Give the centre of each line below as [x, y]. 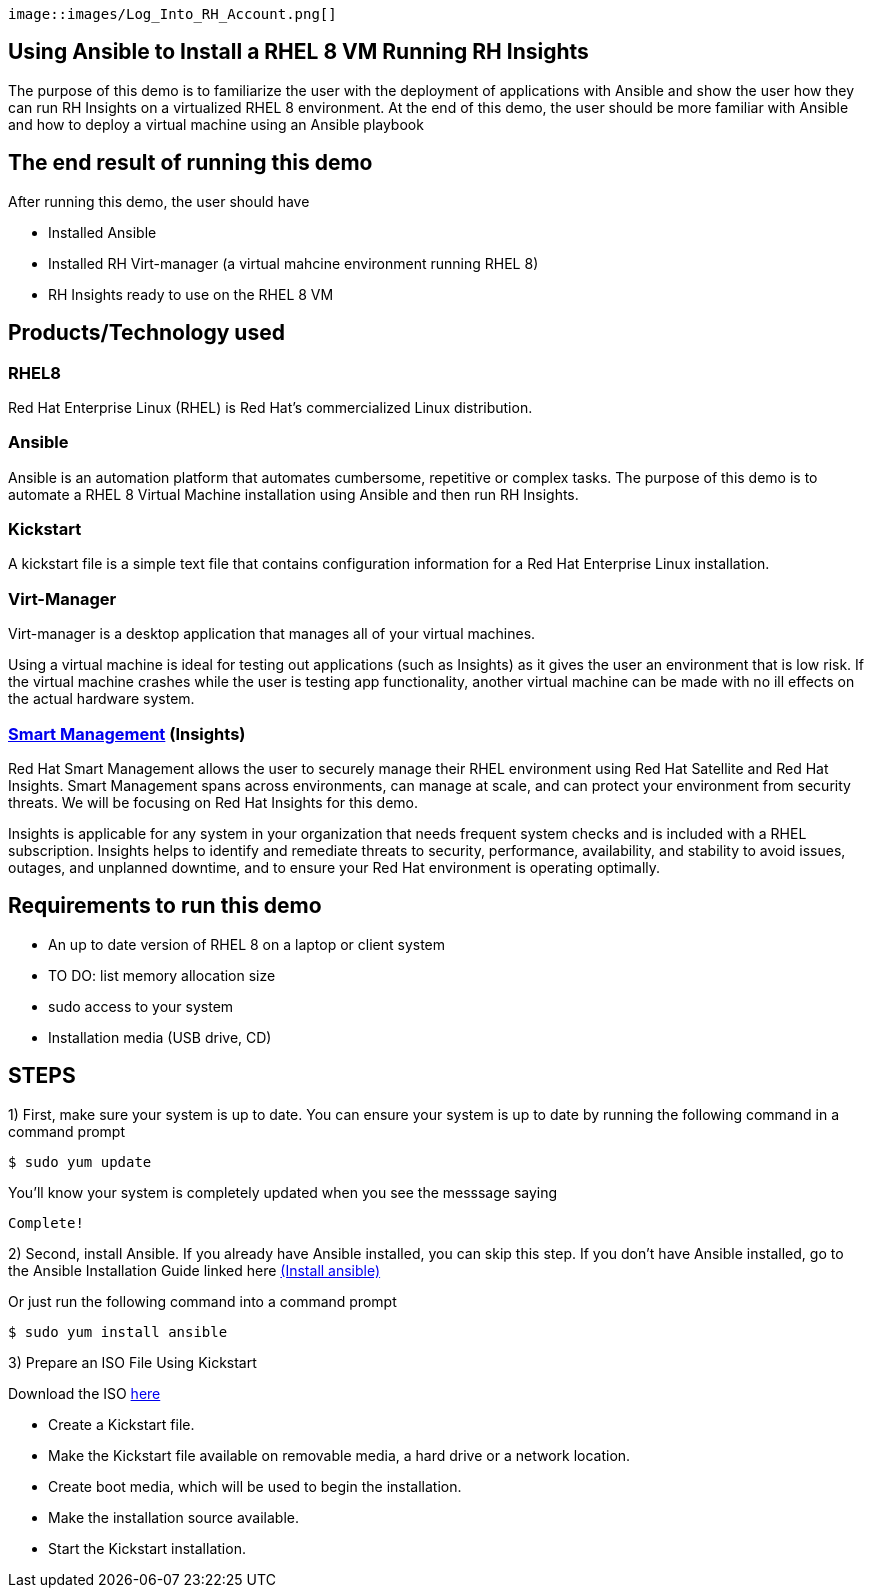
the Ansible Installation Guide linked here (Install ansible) [194, 1270]
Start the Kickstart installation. [147, 1548]
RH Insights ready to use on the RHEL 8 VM [191, 294]
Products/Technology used [146, 333]
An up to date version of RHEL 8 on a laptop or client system [247, 944]
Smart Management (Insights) [127, 733]
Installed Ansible [102, 232]
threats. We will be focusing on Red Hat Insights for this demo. [213, 802]
